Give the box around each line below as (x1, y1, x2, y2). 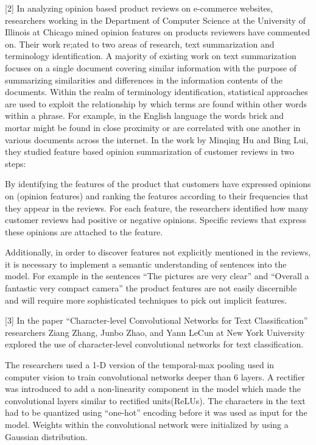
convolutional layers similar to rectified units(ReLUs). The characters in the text (5, 394, 306, 407)
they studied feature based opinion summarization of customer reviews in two (5, 145, 294, 158)
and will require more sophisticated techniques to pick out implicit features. (5, 293, 287, 306)
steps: (5, 157, 26, 169)
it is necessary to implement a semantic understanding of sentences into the (5, 257, 287, 270)
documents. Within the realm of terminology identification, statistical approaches (5, 85, 308, 98)
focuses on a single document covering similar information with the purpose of (5, 61, 297, 74)
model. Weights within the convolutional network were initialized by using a (5, 418, 289, 430)
